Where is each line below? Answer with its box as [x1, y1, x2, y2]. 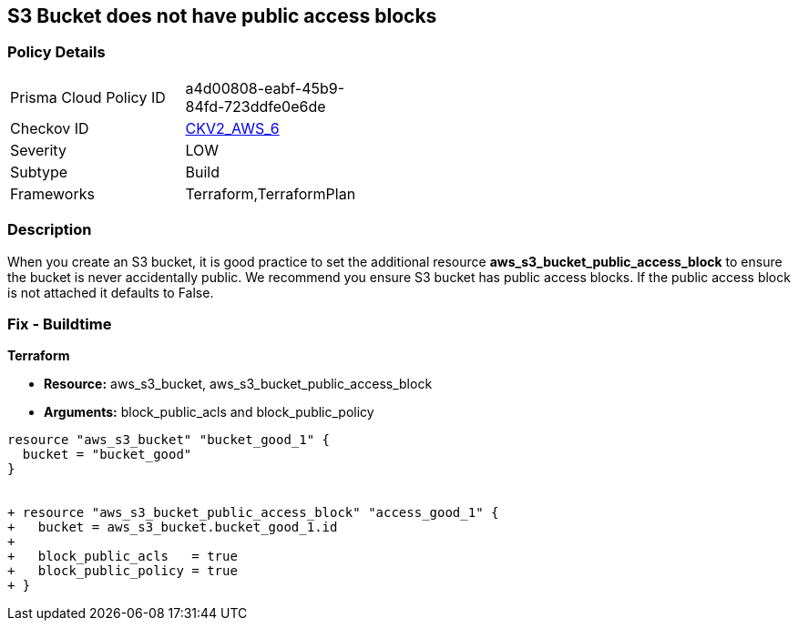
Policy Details [7, 43, 106, 62]
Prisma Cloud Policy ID [10, 87, 166, 106]
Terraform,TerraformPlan [185, 184, 356, 203]
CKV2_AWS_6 [185, 118, 280, 137]
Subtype [10, 162, 68, 181]
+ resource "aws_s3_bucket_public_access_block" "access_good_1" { [7, 505, 499, 521]
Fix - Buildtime [7, 314, 112, 333]
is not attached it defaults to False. [7, 284, 214, 300]
